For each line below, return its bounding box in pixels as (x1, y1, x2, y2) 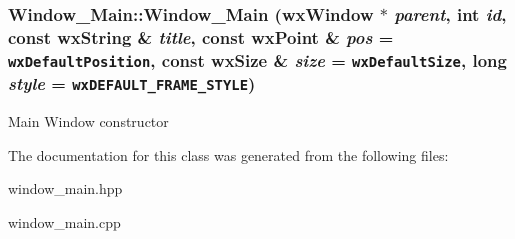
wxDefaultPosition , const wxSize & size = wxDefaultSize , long (8, 47, 507, 72)
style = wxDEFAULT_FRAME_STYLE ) (8, 71, 256, 96)
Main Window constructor (8, 111, 169, 132)
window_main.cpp (8, 211, 121, 232)
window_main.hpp (8, 178, 123, 199)
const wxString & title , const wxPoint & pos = (8, 24, 394, 49)
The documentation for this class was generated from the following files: (8, 144, 449, 165)
